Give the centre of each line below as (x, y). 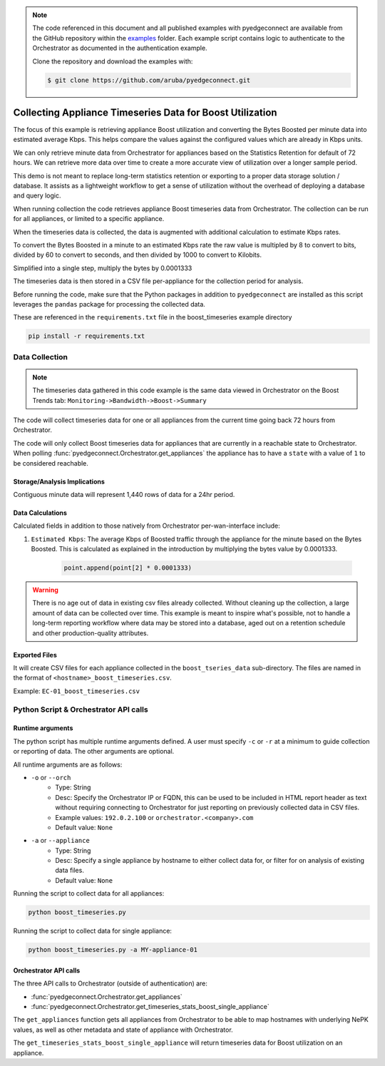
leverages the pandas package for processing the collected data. (109, 304)
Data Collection (40, 357)
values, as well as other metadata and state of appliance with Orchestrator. (123, 1030)
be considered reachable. (51, 463)
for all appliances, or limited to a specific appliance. (89, 219)
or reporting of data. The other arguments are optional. (94, 752)
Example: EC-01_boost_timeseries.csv (77, 691)
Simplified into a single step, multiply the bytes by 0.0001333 (103, 268)
